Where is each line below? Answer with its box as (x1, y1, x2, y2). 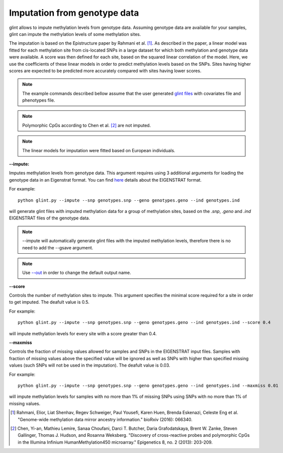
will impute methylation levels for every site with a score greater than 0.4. (9, 330, 157, 336)
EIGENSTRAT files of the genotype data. (9, 215, 90, 221)
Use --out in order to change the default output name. (22, 270, 131, 276)
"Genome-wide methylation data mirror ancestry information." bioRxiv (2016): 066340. (18, 416, 193, 422)
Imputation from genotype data (9, 7, 139, 18)
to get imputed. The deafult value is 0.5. (9, 299, 90, 305)
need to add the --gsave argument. (22, 244, 94, 250)
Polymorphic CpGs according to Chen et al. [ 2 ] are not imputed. (22, 122, 151, 128)
